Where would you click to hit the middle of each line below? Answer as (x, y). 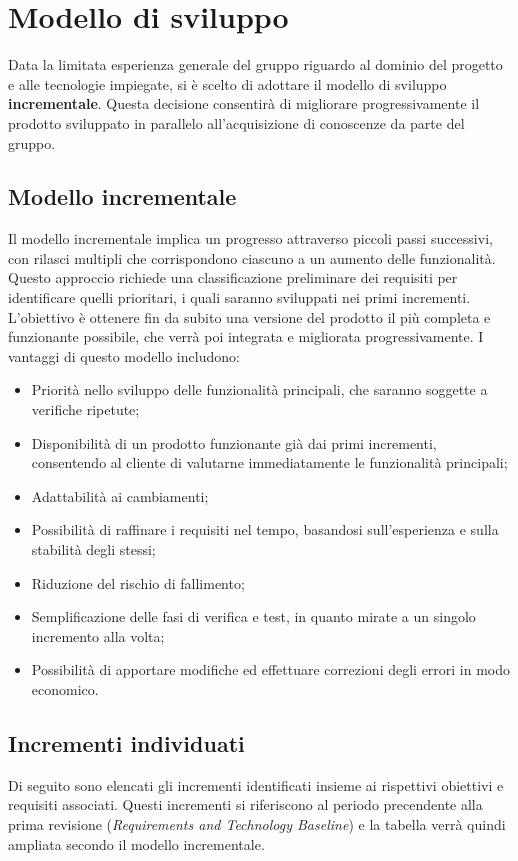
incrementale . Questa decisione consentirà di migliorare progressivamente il (244, 103)
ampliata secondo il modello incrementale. (136, 843)
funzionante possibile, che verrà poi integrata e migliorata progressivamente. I (246, 336)
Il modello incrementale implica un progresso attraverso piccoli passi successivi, (250, 238)
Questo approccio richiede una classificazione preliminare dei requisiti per (233, 277)
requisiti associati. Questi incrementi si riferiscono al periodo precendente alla (245, 804)
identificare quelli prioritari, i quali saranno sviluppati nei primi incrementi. (239, 297)
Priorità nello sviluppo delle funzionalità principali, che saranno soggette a (259, 389)
